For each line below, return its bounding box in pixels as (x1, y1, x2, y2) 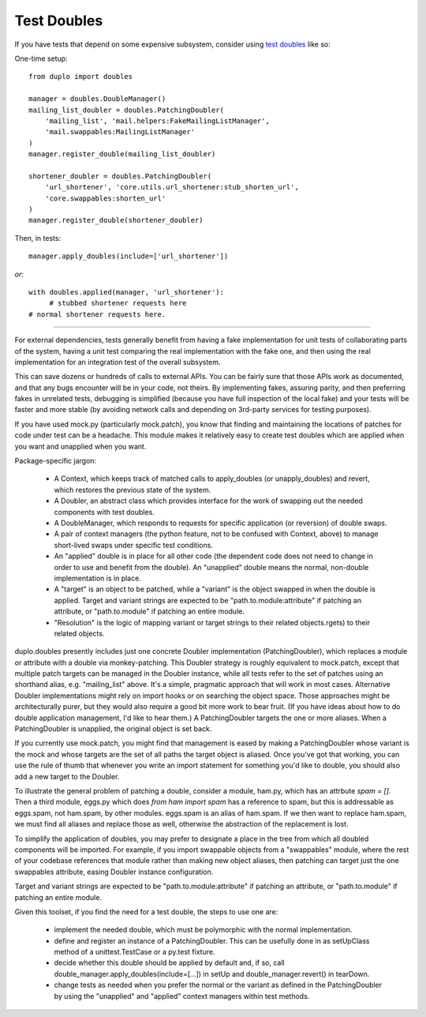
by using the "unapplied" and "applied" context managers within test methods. (54, 991, 310, 1000)
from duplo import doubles (28, 72, 133, 81)
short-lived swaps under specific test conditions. (54, 540, 213, 550)
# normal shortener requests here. (28, 310, 166, 319)
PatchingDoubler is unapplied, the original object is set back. (14, 724, 212, 734)
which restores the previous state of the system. (54, 485, 211, 494)
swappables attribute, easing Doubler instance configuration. (14, 867, 214, 876)
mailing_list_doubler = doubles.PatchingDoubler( (28, 105, 225, 114)
